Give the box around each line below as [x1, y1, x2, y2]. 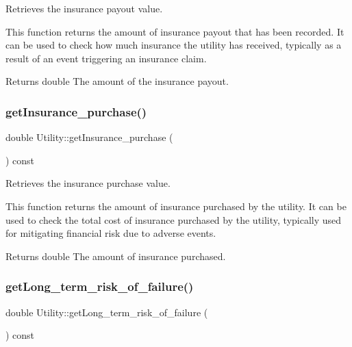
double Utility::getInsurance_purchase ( [5, 130, 173, 144]
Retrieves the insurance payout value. [5, 1, 163, 15]
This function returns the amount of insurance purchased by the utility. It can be [5, 198, 347, 213]
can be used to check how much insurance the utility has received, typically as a [5, 38, 342, 52]
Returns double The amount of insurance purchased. [5, 248, 226, 263]
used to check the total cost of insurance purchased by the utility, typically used [5, 212, 342, 227]
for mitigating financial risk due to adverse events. [5, 226, 216, 240]
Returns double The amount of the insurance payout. [5, 74, 229, 88]
